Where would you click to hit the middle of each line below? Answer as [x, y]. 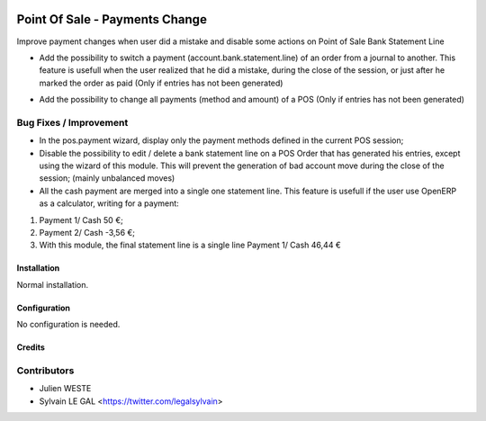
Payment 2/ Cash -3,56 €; [87, 232]
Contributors [45, 371]
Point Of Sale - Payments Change [112, 19]
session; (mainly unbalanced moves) [107, 178]
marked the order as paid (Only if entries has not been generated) [161, 83]
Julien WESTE [65, 389]
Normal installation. [53, 284]
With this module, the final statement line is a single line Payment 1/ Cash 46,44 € [190, 245]
